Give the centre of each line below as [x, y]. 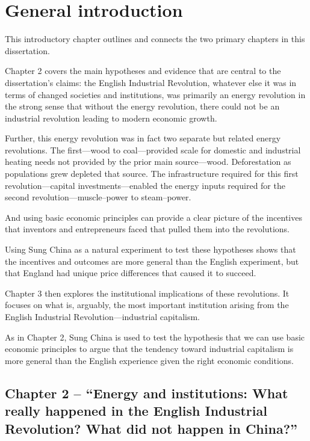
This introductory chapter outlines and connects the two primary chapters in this [155, 39]
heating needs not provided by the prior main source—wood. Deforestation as [148, 162]
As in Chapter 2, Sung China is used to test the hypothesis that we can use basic [155, 337]
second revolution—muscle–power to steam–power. [98, 197]
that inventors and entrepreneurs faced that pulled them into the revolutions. [147, 229]
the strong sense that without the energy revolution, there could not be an [142, 106]
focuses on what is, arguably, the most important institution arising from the [147, 305]
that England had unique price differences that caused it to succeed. [131, 273]
